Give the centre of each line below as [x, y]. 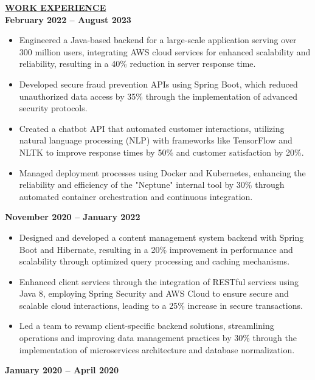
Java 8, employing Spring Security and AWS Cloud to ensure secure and [154, 293]
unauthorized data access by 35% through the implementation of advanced [158, 96]
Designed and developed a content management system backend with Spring [161, 237]
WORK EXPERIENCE [56, 7]
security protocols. [53, 108]
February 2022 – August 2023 [68, 19]
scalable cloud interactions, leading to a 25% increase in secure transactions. [161, 305]
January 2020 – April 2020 [62, 370]
